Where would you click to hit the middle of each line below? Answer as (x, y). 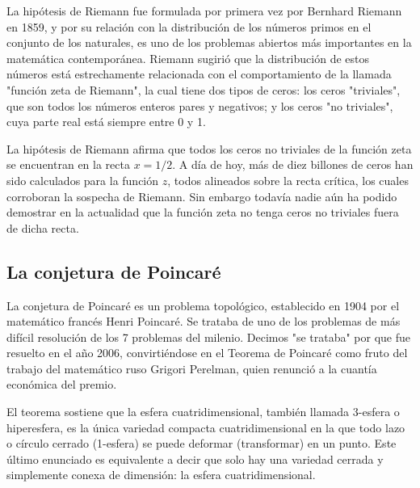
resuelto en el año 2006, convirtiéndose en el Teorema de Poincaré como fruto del (207, 353)
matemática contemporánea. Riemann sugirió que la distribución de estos (188, 58)
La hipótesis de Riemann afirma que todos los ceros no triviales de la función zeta (209, 148)
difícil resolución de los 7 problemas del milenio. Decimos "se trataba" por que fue (209, 337)
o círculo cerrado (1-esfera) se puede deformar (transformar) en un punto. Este (202, 443)
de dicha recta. (43, 227)
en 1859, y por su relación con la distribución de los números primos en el (189, 26)
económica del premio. (62, 384)
